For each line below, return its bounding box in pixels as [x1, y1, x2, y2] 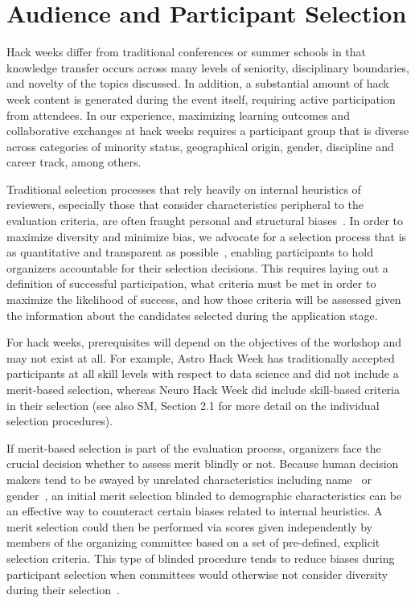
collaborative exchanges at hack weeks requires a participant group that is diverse [6, 122, 409, 139]
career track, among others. [6, 154, 142, 170]
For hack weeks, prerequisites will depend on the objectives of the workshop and [6, 334, 402, 351]
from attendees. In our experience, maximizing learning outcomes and [6, 106, 350, 123]
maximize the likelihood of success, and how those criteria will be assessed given [6, 291, 401, 308]
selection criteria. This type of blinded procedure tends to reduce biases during [6, 549, 395, 566]
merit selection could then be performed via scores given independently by [6, 518, 372, 535]
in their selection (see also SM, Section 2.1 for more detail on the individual [6, 396, 380, 413]
